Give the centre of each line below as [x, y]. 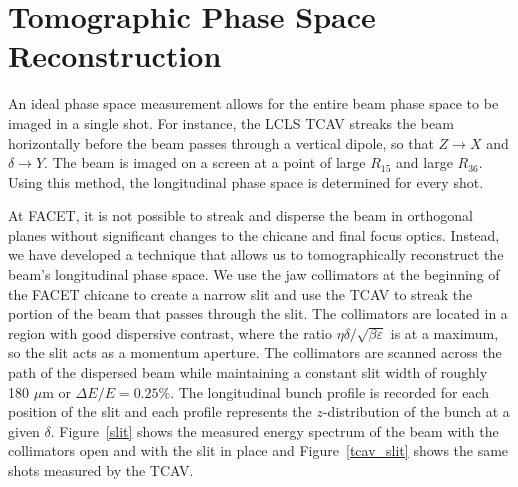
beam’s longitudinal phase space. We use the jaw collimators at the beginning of [254, 274]
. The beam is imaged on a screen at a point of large [205, 162]
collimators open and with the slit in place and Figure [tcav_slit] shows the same [258, 450]
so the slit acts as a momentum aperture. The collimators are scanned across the [255, 352]
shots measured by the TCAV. [101, 470]
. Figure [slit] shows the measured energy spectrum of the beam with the [274, 430]
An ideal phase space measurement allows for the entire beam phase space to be [253, 103]
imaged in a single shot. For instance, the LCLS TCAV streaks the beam [231, 122]
